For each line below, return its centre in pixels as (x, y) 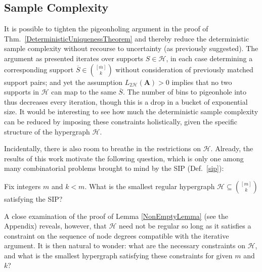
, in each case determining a (209, 58)
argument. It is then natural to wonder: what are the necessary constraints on (125, 245)
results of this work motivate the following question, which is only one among (124, 158)
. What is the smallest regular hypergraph (150, 186)
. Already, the (232, 148)
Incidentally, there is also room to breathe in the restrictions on (103, 148)
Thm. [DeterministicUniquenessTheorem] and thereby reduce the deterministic (127, 38)
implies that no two (202, 82)
